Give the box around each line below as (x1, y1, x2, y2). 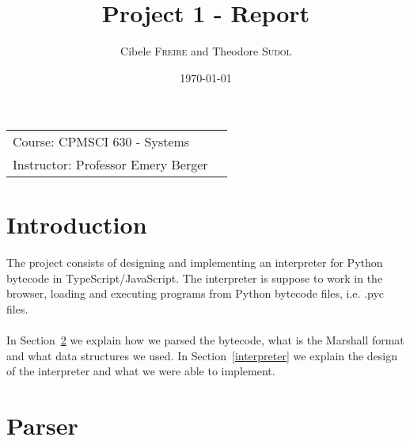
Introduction (6, 207, 147, 240)
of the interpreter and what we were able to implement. (6, 363, 275, 379)
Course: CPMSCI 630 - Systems (13, 132, 190, 151)
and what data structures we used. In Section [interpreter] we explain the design (6, 347, 398, 363)
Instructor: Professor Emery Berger (13, 155, 208, 174)
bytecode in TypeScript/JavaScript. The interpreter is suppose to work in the (6, 269, 383, 286)
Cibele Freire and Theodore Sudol (120, 43, 291, 59)
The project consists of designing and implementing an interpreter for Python (6, 254, 383, 271)
